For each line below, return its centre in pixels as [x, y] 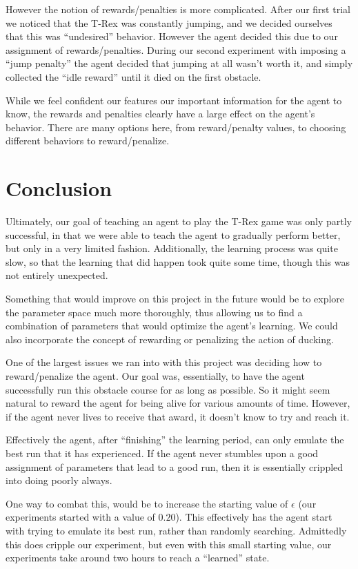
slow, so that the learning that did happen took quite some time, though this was [178, 261]
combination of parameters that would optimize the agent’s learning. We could [172, 326]
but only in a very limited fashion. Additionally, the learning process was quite [172, 248]
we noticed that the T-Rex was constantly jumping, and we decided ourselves [169, 22]
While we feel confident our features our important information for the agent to [174, 100]
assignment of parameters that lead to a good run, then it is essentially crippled [175, 466]
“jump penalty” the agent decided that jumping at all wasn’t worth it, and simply [179, 63]
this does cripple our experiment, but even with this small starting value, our [169, 544]
